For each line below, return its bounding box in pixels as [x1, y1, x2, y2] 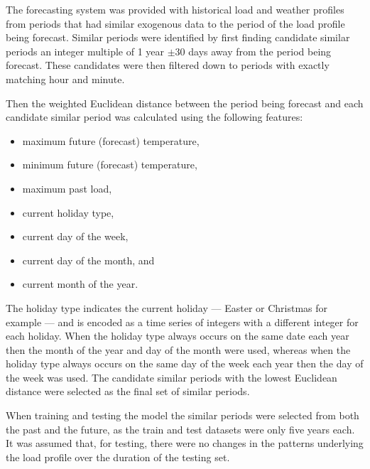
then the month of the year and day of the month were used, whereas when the [6, 342, 351, 357]
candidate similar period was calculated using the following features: [6, 109, 303, 124]
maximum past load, [22, 180, 112, 195]
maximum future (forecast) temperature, [22, 133, 200, 148]
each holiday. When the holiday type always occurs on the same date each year [6, 328, 349, 343]
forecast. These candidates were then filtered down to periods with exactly [6, 58, 330, 72]
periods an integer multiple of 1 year [6, 43, 165, 58]
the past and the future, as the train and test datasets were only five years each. [6, 421, 355, 436]
